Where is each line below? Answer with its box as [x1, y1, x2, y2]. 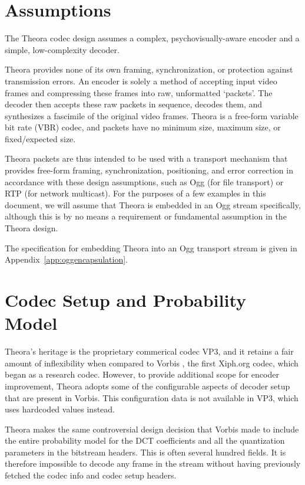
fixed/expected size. [5, 132, 76, 145]
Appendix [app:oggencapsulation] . [5, 253, 128, 266]
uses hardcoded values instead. [5, 403, 115, 415]
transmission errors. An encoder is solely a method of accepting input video [5, 74, 277, 87]
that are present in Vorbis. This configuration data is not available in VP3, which [5, 391, 299, 404]
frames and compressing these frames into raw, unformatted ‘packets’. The [5, 86, 273, 99]
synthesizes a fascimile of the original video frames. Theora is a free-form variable [5, 109, 299, 122]
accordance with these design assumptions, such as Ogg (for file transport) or [5, 175, 284, 188]
